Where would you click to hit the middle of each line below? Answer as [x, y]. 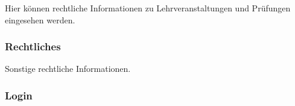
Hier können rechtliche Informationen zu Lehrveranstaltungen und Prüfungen [148, 8]
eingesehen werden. [40, 19]
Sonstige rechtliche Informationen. [68, 69]
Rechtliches [33, 46]
